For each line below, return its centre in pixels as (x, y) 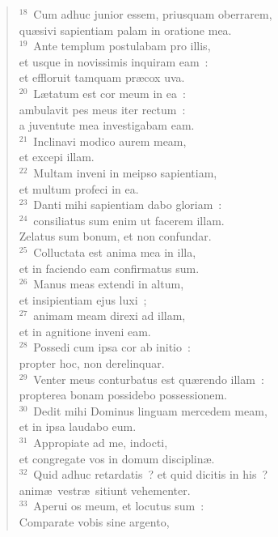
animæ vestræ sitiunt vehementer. (105, 490)
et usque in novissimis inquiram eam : (114, 61)
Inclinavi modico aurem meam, (110, 141)
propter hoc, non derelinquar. (92, 363)
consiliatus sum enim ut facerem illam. (129, 220)
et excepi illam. (57, 157)
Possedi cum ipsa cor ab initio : (112, 347)
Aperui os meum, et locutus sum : (119, 506)
